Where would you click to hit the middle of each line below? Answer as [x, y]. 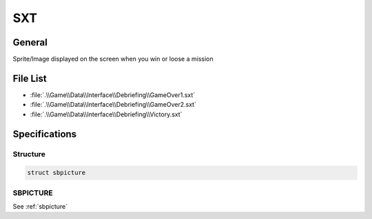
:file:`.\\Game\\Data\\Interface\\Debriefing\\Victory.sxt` [106, 114]
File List [30, 78]
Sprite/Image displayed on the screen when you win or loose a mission [113, 59]
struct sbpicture [56, 173]
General [30, 42]
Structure [29, 154]
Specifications [45, 134]
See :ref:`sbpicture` [40, 207]
